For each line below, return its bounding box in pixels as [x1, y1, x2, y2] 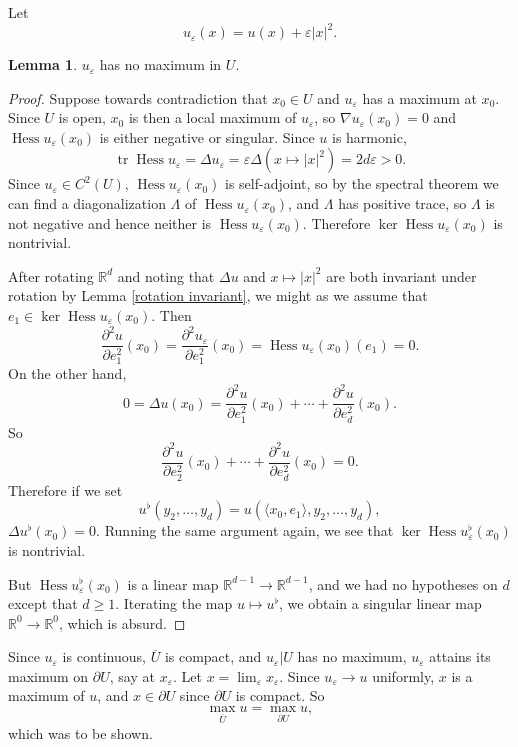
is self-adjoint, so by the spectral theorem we [225, 173, 499, 194]
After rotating [8, 265, 94, 286]
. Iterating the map [115, 593, 233, 614]
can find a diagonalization [8, 193, 166, 214]
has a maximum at [362, 87, 477, 108]
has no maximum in [99, 54, 222, 75]
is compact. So [235, 685, 325, 706]
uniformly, [372, 665, 435, 686]
